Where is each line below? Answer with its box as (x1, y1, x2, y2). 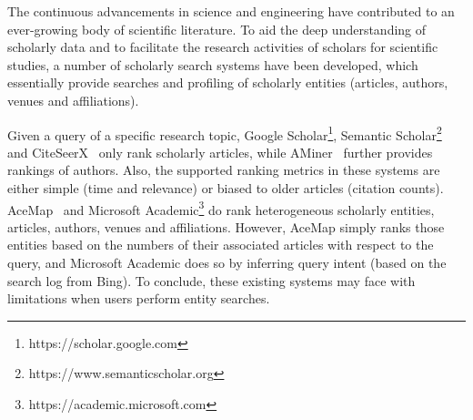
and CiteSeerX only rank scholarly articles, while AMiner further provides (7, 142, 433, 161)
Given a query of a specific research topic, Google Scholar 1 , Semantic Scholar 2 (7, 122, 442, 144)
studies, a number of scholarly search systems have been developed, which (7, 55, 418, 74)
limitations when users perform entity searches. (7, 289, 270, 308)
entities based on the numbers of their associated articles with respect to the (7, 235, 434, 254)
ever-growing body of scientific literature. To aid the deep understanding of (7, 19, 427, 38)
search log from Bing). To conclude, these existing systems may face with (7, 271, 416, 290)
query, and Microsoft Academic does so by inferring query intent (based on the (7, 253, 447, 272)
